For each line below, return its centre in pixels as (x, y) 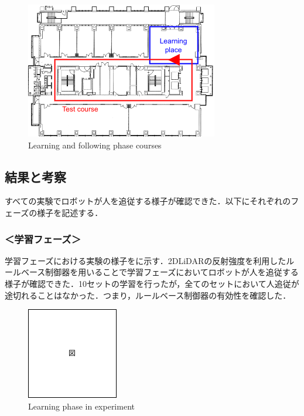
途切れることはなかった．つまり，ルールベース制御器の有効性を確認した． (148, 295)
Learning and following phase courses (95, 145)
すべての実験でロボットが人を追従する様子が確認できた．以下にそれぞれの (148, 201)
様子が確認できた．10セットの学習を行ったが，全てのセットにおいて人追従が (152, 283)
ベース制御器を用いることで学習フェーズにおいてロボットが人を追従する (160, 272)
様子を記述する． (70, 212)
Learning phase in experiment (81, 406)
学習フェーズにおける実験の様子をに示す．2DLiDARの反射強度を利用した (146, 260)
